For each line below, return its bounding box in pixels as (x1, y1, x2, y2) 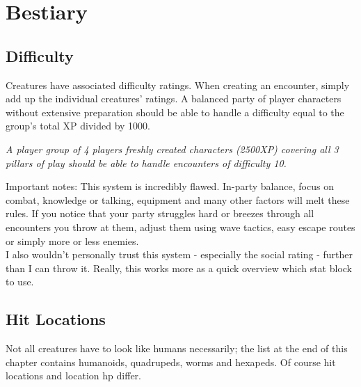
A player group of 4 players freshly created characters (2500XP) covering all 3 (6, 141, 339, 156)
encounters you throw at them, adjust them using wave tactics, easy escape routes (6, 219, 355, 234)
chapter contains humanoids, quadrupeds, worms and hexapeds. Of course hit (6, 354, 336, 369)
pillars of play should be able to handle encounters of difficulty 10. (6, 155, 287, 170)
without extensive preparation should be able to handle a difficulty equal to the (6, 104, 344, 119)
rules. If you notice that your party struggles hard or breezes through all (6, 206, 314, 221)
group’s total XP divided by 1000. (6, 118, 151, 133)
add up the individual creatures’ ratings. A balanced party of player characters (6, 91, 342, 106)
